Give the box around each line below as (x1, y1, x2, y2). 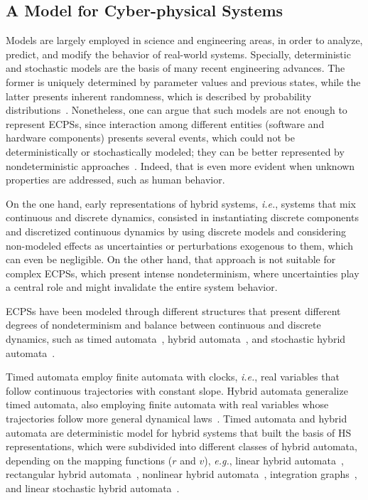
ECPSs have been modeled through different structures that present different (6, 303, 341, 318)
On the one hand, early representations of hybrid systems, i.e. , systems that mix (6, 196, 356, 211)
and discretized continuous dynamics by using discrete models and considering (6, 223, 346, 238)
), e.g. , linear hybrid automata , (204, 452, 344, 467)
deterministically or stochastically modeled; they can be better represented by (6, 144, 345, 159)
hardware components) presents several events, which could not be (6, 130, 295, 145)
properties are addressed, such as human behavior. (6, 172, 225, 187)
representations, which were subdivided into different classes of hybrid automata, (6, 439, 357, 454)
